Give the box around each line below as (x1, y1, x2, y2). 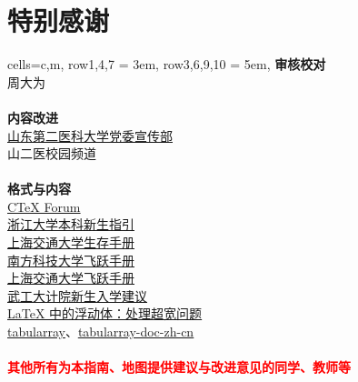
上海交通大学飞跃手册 (7, 268, 134, 287)
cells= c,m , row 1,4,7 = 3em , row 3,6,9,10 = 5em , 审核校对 (7, 55, 326, 74)
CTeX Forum (7, 196, 81, 216)
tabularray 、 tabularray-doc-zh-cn (7, 322, 194, 341)
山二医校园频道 (7, 144, 96, 163)
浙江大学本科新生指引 (7, 215, 134, 234)
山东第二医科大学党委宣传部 (7, 126, 173, 145)
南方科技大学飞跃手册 (7, 250, 134, 269)
